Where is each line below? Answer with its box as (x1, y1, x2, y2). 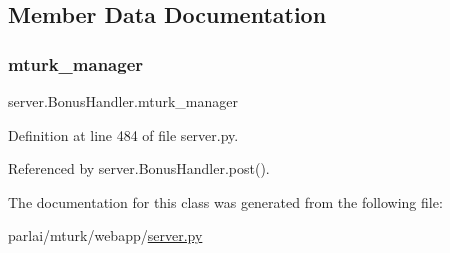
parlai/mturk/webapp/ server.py (8, 225, 203, 246)
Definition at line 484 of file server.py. (8, 124, 239, 145)
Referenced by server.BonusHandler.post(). (8, 158, 270, 179)
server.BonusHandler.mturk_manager (8, 91, 239, 111)
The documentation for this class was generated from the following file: (8, 191, 443, 212)
